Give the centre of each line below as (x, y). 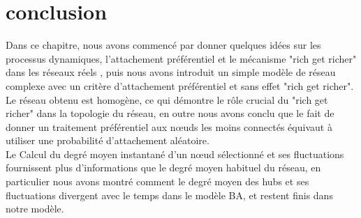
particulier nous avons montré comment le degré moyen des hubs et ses (157, 181)
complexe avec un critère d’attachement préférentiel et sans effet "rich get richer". (180, 85)
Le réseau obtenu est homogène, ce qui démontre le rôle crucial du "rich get (167, 99)
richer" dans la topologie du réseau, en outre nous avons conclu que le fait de (170, 113)
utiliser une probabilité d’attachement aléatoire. (108, 140)
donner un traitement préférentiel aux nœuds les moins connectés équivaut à (169, 126)
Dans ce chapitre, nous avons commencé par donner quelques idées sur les (163, 45)
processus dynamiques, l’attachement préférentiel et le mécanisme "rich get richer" (181, 58)
